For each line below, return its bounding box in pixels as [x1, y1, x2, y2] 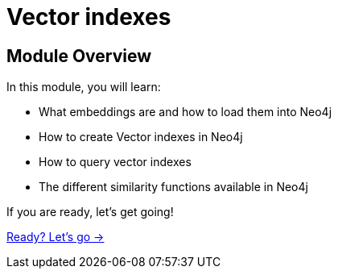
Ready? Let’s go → [6, 230, 105, 244]
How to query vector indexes [39, 155, 192, 169]
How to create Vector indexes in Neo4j [39, 130, 243, 144]
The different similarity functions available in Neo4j [39, 180, 308, 194]
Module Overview [6, 45, 152, 66]
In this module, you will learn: [6, 80, 161, 94]
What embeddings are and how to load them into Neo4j [39, 105, 332, 119]
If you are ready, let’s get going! [6, 205, 174, 219]
